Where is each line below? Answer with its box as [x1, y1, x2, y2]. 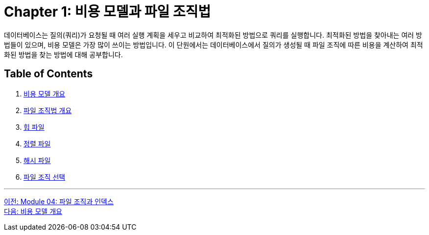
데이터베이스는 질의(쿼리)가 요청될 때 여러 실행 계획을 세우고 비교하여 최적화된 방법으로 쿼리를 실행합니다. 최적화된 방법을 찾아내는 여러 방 [4, 30, 422, 39]
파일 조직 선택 [24, 172, 66, 181]
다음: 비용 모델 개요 [4, 207, 62, 215]
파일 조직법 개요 [24, 106, 72, 115]
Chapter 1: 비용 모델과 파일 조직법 [4, 3, 211, 20]
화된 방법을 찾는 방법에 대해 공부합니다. [4, 50, 123, 59]
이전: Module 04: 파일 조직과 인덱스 [4, 197, 114, 206]
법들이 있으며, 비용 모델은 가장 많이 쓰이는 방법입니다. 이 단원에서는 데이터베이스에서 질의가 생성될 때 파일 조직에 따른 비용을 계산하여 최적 [4, 40, 423, 49]
